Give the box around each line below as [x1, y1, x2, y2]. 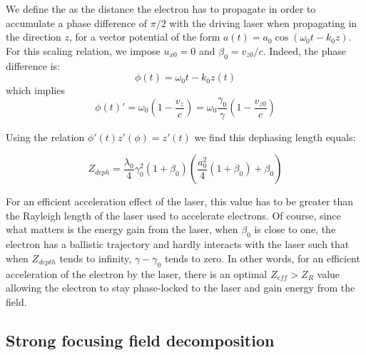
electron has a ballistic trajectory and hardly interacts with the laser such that [6, 237, 350, 252]
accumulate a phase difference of [6, 15, 148, 30]
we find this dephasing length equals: [194, 129, 356, 144]
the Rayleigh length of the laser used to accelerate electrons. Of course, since [6, 207, 341, 222]
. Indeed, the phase [263, 43, 347, 58]
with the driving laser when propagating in [169, 15, 357, 30]
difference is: [6, 58, 60, 73]
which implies [6, 83, 65, 98]
